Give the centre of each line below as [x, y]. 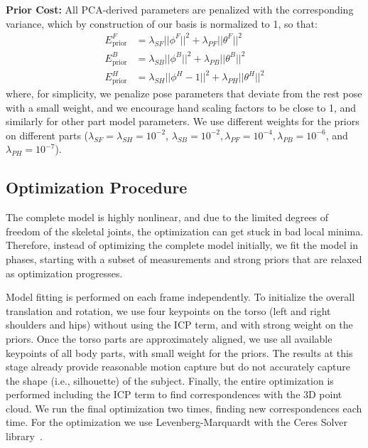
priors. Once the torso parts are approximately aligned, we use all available [169, 338]
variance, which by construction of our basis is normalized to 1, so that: [162, 23]
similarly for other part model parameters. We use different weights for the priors [183, 121]
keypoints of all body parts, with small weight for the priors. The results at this [179, 352]
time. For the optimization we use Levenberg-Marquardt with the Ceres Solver [177, 422]
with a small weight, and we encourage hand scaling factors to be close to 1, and [181, 107]
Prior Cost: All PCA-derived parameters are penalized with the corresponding [180, 9]
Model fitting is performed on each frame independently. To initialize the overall [180, 297]
